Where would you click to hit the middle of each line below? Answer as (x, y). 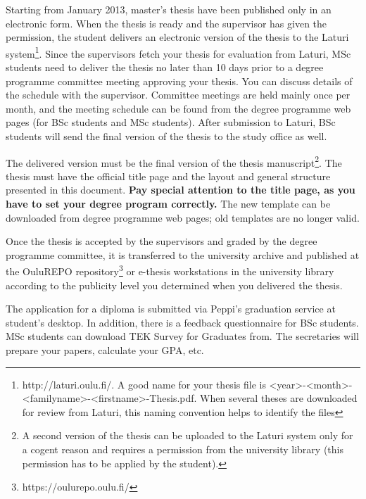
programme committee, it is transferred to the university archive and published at (183, 254)
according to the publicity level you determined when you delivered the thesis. (174, 285)
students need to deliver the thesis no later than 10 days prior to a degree (165, 67)
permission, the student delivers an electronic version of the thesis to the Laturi (177, 37)
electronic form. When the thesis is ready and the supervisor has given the (166, 23)
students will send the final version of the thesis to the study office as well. (166, 136)
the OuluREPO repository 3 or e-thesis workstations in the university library (170, 270)
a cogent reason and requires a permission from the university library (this (183, 449)
